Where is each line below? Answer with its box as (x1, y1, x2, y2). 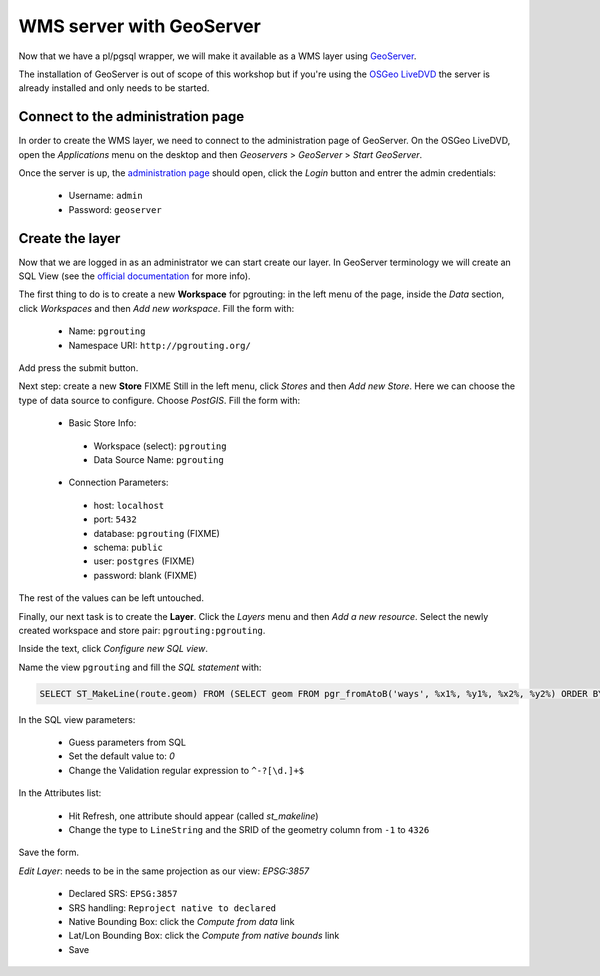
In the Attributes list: (18, 787, 102, 799)
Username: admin (68, 190, 144, 202)
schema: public (93, 541, 164, 553)
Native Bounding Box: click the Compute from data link (68, 915, 295, 927)
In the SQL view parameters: (18, 713, 136, 725)
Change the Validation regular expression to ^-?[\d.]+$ (68, 764, 305, 776)
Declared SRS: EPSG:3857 (68, 888, 179, 900)
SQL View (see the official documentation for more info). (18, 270, 251, 282)
